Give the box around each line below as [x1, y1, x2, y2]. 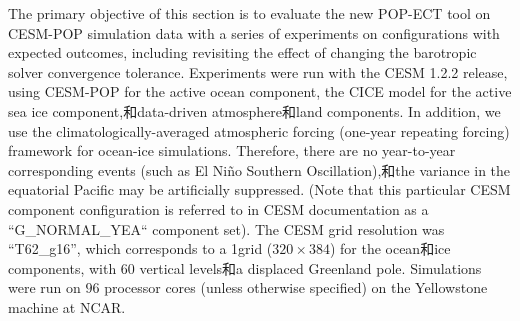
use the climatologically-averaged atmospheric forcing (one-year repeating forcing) [8, 120, 510, 141]
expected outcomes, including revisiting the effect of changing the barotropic [8, 42, 477, 63]
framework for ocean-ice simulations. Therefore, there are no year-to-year [8, 140, 456, 161]
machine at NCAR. [8, 296, 126, 317]
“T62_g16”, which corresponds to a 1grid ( [8, 238, 273, 259]
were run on [8, 277, 81, 298]
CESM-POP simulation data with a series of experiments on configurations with [8, 22, 500, 43]
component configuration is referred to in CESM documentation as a [8, 198, 429, 219]
